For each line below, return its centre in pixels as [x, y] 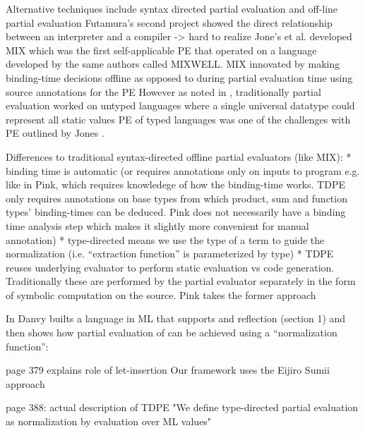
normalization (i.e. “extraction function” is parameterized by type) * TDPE [170, 254]
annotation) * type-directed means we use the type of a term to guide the [165, 239]
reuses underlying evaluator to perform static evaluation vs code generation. [170, 267]
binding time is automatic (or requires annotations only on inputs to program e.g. [183, 170]
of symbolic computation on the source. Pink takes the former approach [161, 294]
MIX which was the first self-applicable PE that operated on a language [161, 50]
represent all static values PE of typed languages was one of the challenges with [178, 119]
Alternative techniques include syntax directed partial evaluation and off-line [172, 8]
